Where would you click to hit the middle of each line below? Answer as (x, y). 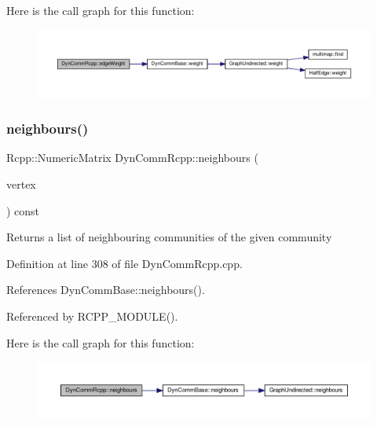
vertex (21, 184)
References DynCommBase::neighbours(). (106, 290)
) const (23, 210)
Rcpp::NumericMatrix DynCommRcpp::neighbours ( (132, 158)
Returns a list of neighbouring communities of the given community (169, 237)
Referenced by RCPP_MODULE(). (92, 316)
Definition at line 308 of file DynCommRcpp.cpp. (124, 263)
